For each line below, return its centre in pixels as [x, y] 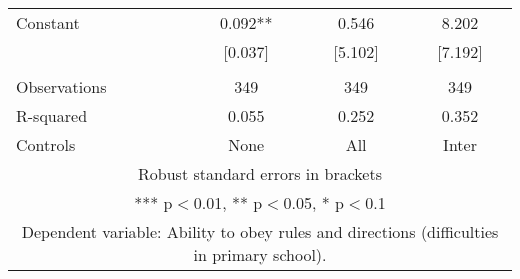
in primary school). [260, 254]
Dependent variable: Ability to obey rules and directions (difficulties [260, 231]
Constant [48, 22]
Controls [46, 144]
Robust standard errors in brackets [260, 173]
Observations [61, 86]
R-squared [52, 115]
